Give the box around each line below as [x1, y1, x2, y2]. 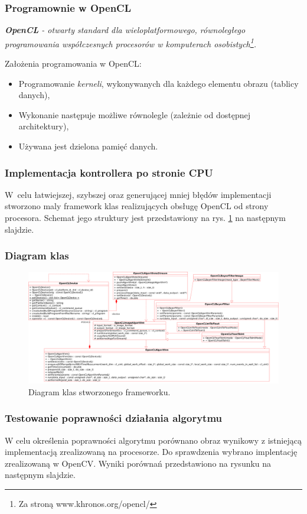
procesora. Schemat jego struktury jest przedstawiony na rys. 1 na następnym [5, 212, 286, 224]
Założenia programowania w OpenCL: [5, 57, 142, 70]
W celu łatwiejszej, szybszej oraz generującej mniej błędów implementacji [5, 188, 272, 200]
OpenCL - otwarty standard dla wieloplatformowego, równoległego [5, 24, 246, 36]
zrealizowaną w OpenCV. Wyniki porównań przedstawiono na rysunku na [5, 457, 272, 469]
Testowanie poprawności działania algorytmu [5, 411, 222, 425]
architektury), [18, 120, 69, 132]
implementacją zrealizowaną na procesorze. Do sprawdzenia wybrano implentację [5, 445, 298, 458]
